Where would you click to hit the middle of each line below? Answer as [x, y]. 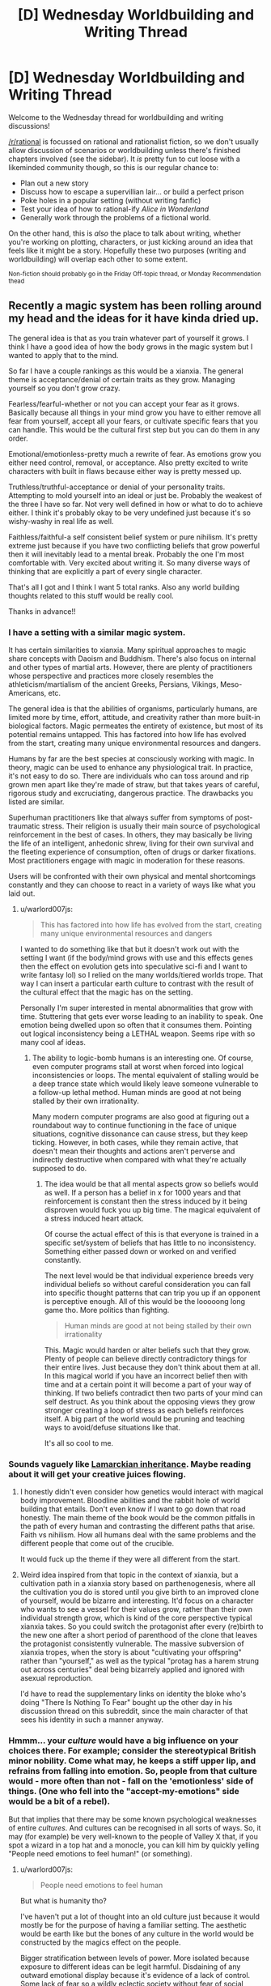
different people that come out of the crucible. [97, 1544]
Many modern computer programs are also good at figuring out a [141, 1117]
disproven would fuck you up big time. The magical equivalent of [152, 1210]
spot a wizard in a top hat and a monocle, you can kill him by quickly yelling [134, 1845]
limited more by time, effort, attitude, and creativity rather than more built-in [134, 718]
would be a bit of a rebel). [59, 1801]
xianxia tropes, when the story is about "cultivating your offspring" [131, 1652]
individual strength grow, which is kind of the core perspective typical [136, 1618]
